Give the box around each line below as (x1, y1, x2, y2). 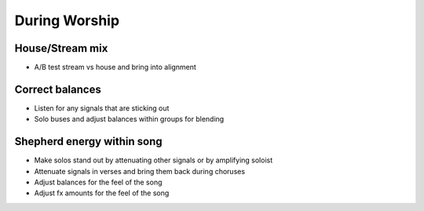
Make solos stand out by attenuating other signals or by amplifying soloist (34, 155, 273, 165)
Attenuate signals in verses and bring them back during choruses (34, 166, 246, 176)
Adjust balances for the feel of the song (34, 177, 163, 187)
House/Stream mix (14, 42, 108, 55)
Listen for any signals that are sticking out (34, 103, 170, 113)
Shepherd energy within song (14, 135, 163, 148)
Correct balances (14, 82, 101, 96)
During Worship (14, 12, 120, 29)
